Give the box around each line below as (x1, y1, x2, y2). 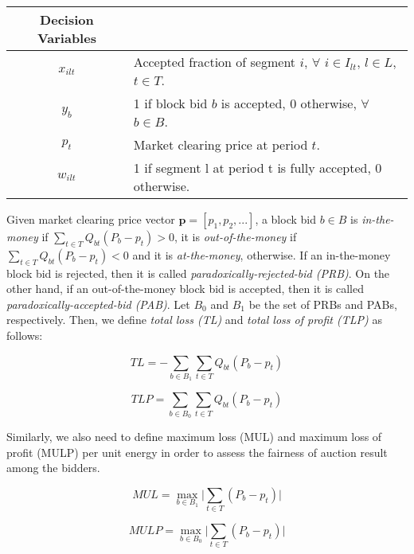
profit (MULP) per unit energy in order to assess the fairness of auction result (6, 443, 388, 460)
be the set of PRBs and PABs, (248, 295, 397, 312)
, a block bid (255, 211, 316, 227)
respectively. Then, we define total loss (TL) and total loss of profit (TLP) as (6, 311, 382, 328)
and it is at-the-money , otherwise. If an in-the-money (132, 246, 391, 263)
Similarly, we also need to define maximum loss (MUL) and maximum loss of (6, 428, 382, 445)
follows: (6, 326, 43, 343)
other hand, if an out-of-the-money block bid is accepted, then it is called (6, 280, 364, 297)
